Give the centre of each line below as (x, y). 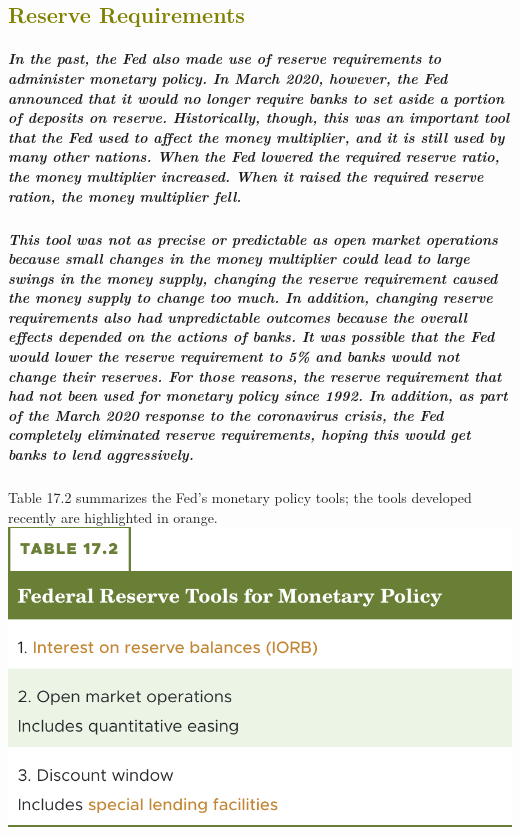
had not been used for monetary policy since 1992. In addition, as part (258, 395)
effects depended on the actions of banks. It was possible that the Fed (251, 336)
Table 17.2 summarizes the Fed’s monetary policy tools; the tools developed (240, 497)
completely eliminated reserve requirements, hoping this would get (239, 434)
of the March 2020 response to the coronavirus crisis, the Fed (226, 414)
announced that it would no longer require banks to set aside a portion (256, 97)
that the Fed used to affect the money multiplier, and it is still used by (256, 136)
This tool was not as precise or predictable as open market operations (253, 238)
